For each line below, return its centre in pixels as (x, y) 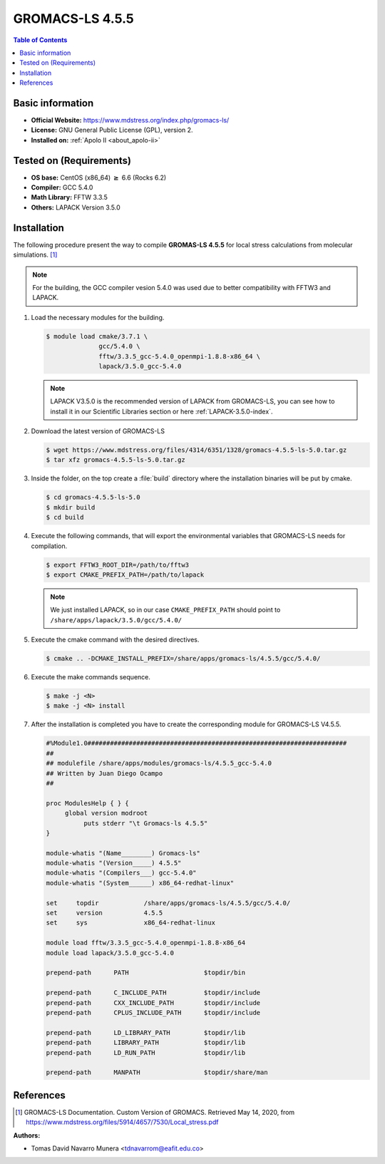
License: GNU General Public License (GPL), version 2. (112, 130)
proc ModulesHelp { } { (88, 803)
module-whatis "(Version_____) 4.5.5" (114, 863)
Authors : (27, 1135)
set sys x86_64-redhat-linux (130, 923)
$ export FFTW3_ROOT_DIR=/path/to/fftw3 (117, 565)
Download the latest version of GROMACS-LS (98, 431)
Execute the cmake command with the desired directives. (115, 640)
